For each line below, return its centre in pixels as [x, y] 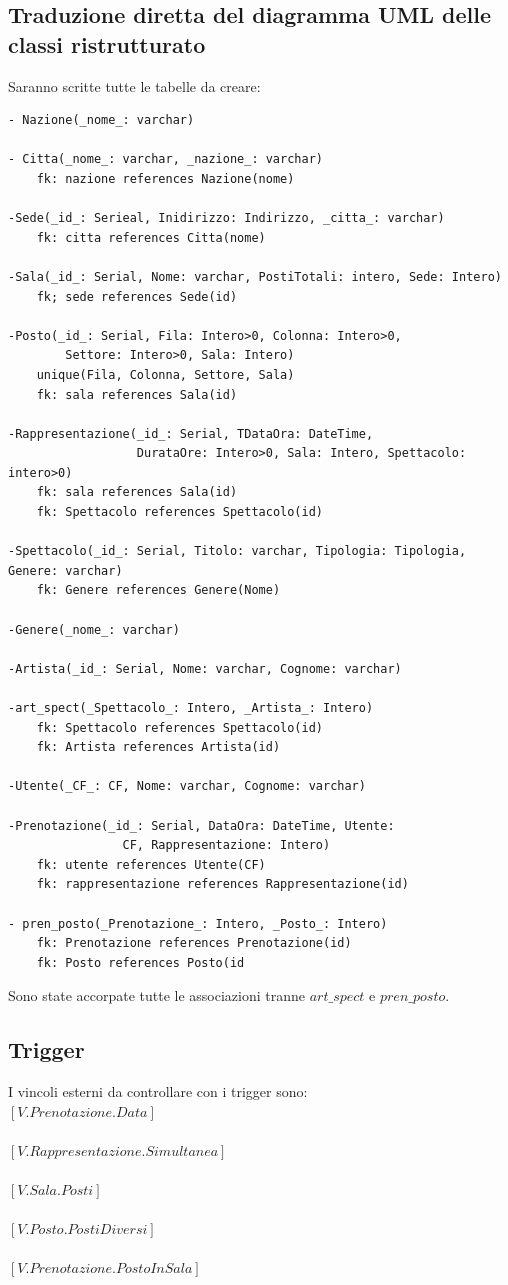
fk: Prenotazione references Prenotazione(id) [194, 943]
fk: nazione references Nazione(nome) [165, 178]
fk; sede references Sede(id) [137, 296]
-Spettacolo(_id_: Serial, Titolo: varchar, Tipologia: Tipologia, [237, 551]
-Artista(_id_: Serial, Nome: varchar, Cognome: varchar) [205, 668]
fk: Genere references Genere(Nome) [158, 590]
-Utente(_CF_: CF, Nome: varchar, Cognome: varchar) [187, 786]
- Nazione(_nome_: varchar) [101, 120]
